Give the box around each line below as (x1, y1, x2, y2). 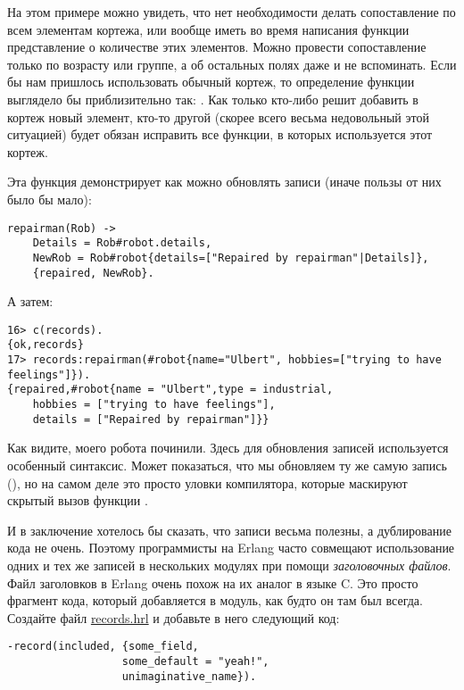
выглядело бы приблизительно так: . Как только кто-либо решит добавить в (7, 89, 418, 108)
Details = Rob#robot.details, (32, 237, 212, 250)
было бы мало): (7, 189, 92, 208)
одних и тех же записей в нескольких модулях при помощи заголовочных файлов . (7, 555, 452, 574)
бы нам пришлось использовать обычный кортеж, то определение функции (7, 72, 415, 91)
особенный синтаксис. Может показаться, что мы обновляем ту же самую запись (7, 455, 447, 474)
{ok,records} (7, 338, 84, 352)
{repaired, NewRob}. (32, 266, 154, 279)
